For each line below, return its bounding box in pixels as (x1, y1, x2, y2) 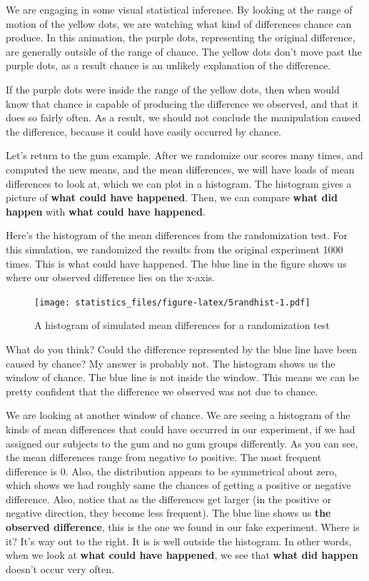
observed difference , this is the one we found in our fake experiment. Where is (6, 520, 360, 535)
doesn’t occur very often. (6, 561, 114, 576)
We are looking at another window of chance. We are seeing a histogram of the (6, 408, 350, 423)
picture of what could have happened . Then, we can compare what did (6, 190, 338, 205)
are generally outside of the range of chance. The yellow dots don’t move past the (6, 44, 362, 59)
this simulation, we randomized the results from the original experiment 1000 (6, 241, 343, 256)
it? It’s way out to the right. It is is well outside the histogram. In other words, (6, 533, 352, 548)
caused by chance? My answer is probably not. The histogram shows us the (6, 355, 335, 370)
